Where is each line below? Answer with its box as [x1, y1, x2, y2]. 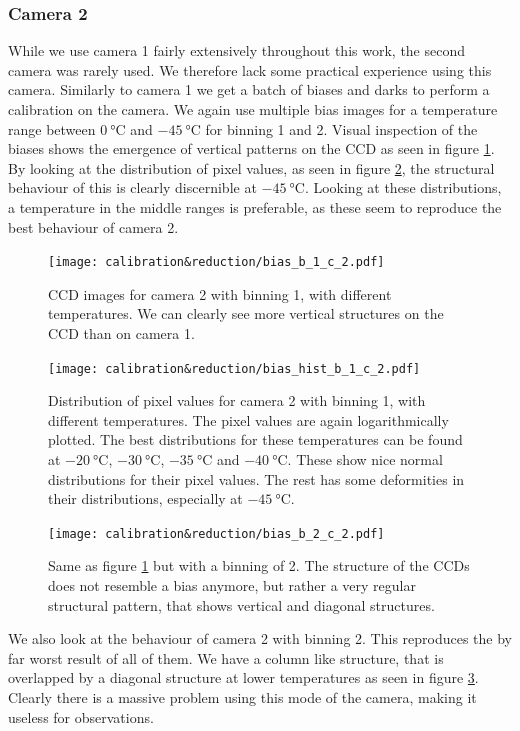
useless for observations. [8, 706, 154, 727]
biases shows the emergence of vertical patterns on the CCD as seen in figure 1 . [8, 138, 495, 159]
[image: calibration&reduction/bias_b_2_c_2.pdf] [48, 526, 385, 541]
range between [8, 118, 96, 139]
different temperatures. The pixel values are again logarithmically [48, 409, 449, 430]
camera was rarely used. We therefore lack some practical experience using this [8, 59, 492, 80]
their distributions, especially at [48, 488, 243, 509]
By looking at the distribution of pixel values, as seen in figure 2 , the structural [8, 157, 495, 178]
